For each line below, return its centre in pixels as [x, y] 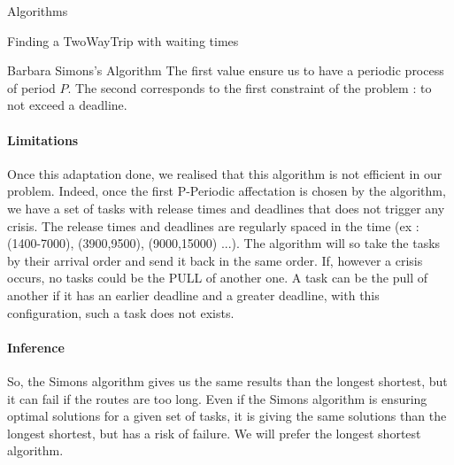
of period [31, 87]
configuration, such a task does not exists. [121, 312]
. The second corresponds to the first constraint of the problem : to [250, 87]
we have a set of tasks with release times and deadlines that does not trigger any [226, 208]
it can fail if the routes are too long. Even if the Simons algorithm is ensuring [217, 398]
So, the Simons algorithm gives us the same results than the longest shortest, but [227, 380]
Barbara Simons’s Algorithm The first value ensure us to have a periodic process [226, 70]
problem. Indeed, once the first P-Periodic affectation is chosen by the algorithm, [227, 191]
